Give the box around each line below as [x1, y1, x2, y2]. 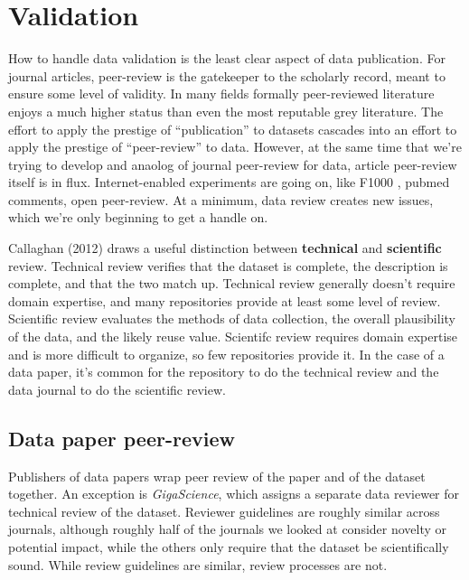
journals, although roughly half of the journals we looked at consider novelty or [8, 519, 447, 538]
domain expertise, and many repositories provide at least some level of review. [8, 291, 441, 310]
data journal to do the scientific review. [8, 379, 226, 398]
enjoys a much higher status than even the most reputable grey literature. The [8, 101, 444, 120]
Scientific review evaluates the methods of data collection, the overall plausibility [8, 309, 455, 328]
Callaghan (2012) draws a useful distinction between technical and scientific [8, 239, 442, 257]
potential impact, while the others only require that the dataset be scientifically [8, 537, 449, 556]
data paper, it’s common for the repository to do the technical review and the [8, 362, 439, 381]
